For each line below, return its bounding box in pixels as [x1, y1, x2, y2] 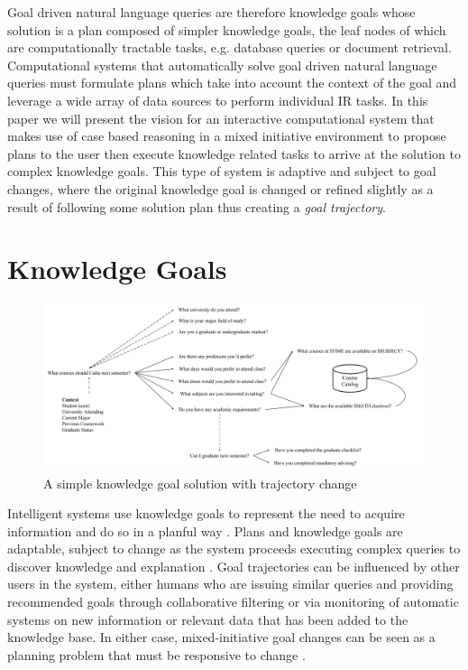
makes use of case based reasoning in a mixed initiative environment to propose [7, 126, 446, 145]
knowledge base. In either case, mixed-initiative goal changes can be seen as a [7, 628, 436, 647]
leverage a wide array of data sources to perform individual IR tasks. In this [7, 90, 428, 109]
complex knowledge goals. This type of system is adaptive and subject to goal [7, 162, 436, 181]
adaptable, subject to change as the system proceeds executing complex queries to [7, 539, 461, 558]
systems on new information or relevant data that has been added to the [7, 610, 408, 628]
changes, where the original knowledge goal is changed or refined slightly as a [7, 179, 434, 198]
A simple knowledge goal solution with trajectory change [43, 473, 357, 492]
